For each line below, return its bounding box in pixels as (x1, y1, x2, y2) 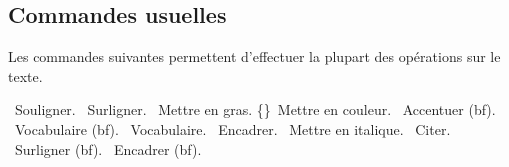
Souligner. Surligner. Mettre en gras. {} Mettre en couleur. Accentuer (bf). (14, 99, 496, 120)
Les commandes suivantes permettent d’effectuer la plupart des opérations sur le (8, 46, 501, 67)
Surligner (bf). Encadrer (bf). (14, 138, 202, 159)
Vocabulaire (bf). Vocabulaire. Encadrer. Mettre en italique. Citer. (14, 118, 451, 139)
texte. (8, 65, 43, 86)
